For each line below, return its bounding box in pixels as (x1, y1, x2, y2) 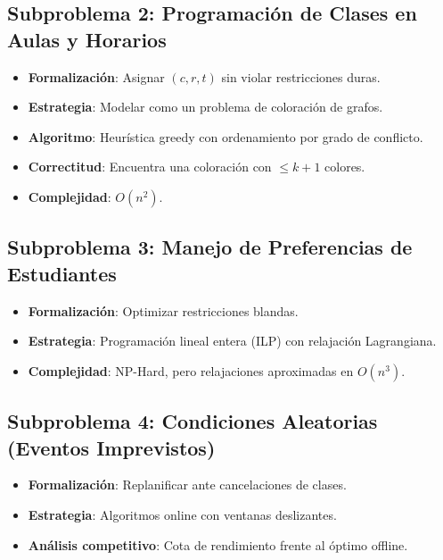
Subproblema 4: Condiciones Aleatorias (7, 407, 378, 435)
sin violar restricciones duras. (221, 67, 381, 86)
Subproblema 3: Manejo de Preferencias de (7, 233, 413, 261)
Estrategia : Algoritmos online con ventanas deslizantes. (28, 505, 337, 523)
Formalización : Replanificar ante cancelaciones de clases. (28, 475, 347, 494)
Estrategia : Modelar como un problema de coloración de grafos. (28, 97, 383, 116)
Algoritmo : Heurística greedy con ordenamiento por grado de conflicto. (28, 127, 423, 146)
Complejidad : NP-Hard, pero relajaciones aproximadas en (28, 361, 354, 380)
